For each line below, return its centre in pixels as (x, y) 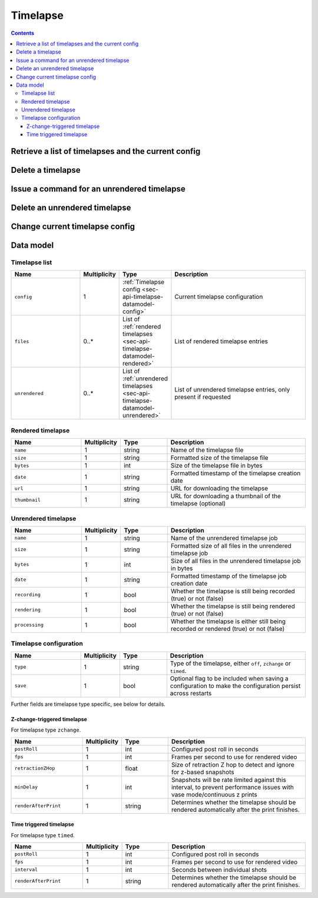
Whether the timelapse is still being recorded (233, 591)
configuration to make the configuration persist (235, 686)
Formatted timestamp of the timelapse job (229, 576)
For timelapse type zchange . (46, 730)
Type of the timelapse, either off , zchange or (231, 663)
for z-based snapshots (203, 772)
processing (29, 625)
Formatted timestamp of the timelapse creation (236, 473)
